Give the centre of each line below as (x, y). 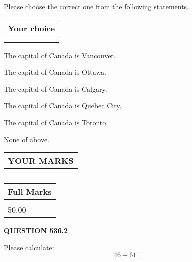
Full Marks (30, 192)
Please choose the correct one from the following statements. (96, 6)
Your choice (32, 28)
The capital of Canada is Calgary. (56, 89)
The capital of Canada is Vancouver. (60, 55)
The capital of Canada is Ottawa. (55, 72)
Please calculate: (29, 247)
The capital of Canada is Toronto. (56, 122)
